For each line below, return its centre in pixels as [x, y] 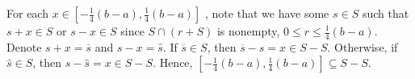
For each [27, 13]
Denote [24, 46]
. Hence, [173, 62]
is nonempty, [248, 31]
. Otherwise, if [363, 46]
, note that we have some [267, 13]
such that [386, 13]
